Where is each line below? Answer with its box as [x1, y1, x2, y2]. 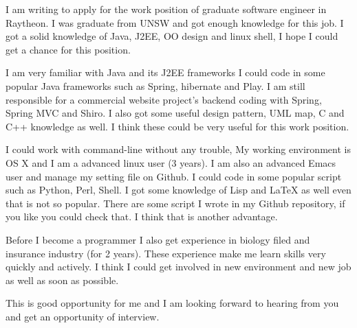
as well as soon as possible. [6, 272, 119, 287]
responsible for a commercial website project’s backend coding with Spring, [6, 92, 322, 106]
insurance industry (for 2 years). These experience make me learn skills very [6, 246, 326, 260]
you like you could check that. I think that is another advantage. [6, 209, 278, 224]
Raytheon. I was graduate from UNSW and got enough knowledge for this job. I [6, 15, 344, 30]
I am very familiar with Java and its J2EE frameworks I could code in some [6, 65, 325, 80]
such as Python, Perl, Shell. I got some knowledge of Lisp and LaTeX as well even [6, 183, 351, 197]
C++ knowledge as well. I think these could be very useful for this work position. [6, 119, 349, 133]
